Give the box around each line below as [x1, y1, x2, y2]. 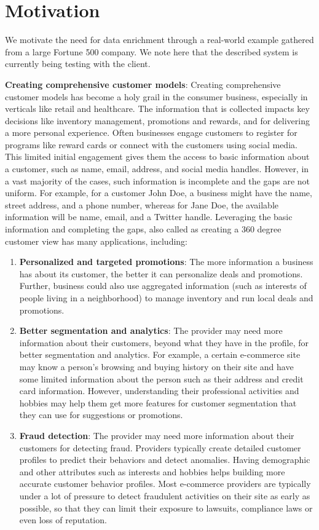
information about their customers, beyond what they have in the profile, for [19, 336, 309, 349]
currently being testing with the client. [5, 57, 151, 70]
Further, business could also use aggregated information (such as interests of [19, 279, 307, 292]
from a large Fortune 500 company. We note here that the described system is [5, 45, 298, 58]
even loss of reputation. [19, 513, 107, 526]
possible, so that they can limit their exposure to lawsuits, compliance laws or [19, 501, 313, 514]
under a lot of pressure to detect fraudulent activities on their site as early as [19, 489, 310, 502]
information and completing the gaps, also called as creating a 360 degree [5, 223, 282, 235]
